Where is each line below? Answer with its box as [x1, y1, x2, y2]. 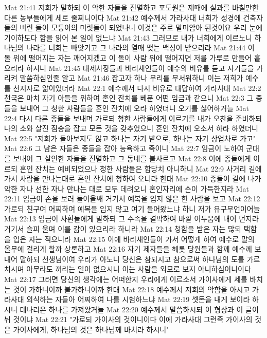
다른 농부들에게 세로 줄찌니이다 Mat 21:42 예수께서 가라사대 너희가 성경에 [4, 12, 241, 23]
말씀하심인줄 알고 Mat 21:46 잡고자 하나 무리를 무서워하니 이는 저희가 [20, 72, 243, 83]
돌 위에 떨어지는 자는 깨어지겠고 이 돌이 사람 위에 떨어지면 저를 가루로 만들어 [4, 52, 252, 63]
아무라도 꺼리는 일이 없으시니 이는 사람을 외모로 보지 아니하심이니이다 [26, 264, 251, 274]
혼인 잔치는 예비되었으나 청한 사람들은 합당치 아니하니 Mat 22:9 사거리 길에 [20, 163, 262, 174]
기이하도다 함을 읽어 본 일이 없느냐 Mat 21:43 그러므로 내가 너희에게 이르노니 [4, 32, 252, 43]
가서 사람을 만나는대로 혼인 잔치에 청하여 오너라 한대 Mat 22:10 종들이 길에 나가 [4, 173, 261, 184]
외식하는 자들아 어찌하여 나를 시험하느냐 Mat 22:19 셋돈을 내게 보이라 [26, 294, 250, 305]
